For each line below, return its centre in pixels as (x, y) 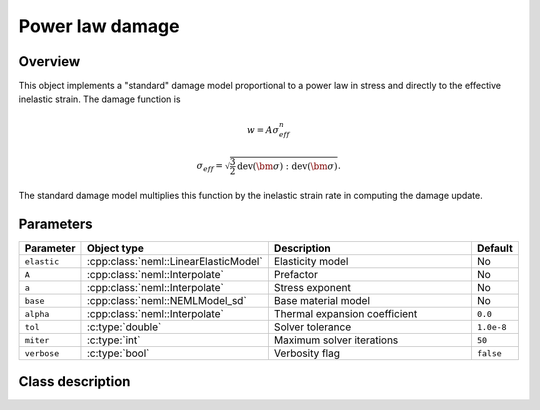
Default (495, 248)
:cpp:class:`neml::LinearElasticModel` (175, 262)
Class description (74, 381)
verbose (42, 353)
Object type (115, 248)
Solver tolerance (312, 327)
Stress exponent (312, 288)
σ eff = (210, 167)
